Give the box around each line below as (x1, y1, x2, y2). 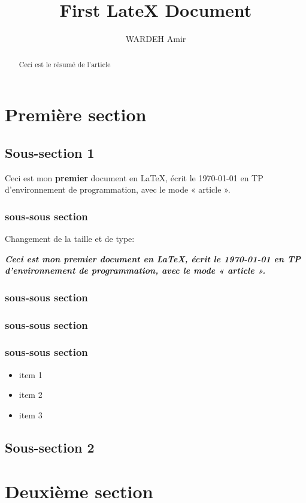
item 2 (19, 388, 43, 401)
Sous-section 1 (5, 143, 95, 161)
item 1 (19, 368, 43, 381)
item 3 (19, 408, 43, 421)
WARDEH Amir (125, 32, 186, 45)
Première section (5, 102, 147, 127)
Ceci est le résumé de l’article (19, 59, 111, 69)
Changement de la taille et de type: (5, 232, 135, 244)
